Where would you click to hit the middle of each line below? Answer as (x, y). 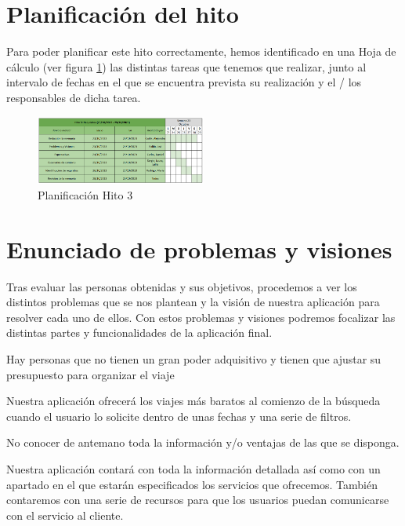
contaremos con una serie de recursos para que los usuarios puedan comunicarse (198, 500)
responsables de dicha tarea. (74, 97)
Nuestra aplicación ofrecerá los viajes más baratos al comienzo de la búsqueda (193, 401)
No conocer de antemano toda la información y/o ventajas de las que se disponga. (203, 442)
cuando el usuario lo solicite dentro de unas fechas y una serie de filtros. (179, 416)
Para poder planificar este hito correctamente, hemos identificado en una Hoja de (201, 51)
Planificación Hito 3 (85, 194)
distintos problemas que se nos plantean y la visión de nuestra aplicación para (193, 302)
